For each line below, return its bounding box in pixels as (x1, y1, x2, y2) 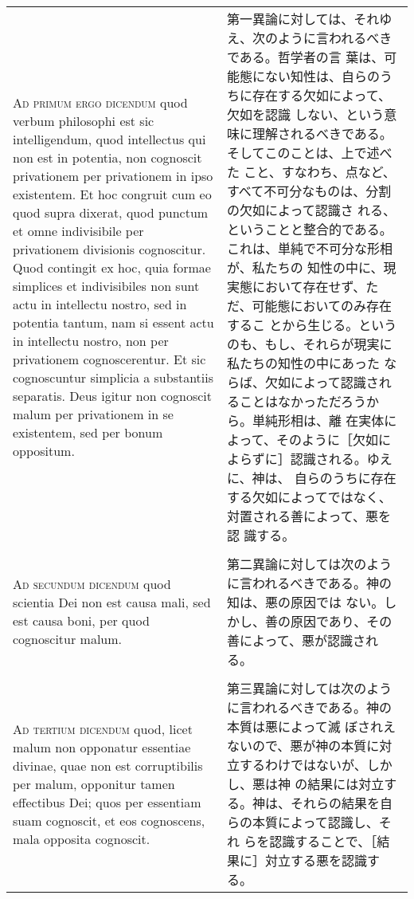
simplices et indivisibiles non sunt (13, 277, 200, 295)
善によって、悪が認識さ (226, 631, 365, 650)
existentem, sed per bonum (13, 423, 163, 442)
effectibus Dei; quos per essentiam (13, 792, 201, 811)
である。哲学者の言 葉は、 (226, 48, 385, 66)
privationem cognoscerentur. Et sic (13, 350, 206, 368)
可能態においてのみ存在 (252, 296, 393, 315)
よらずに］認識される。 (226, 449, 367, 468)
